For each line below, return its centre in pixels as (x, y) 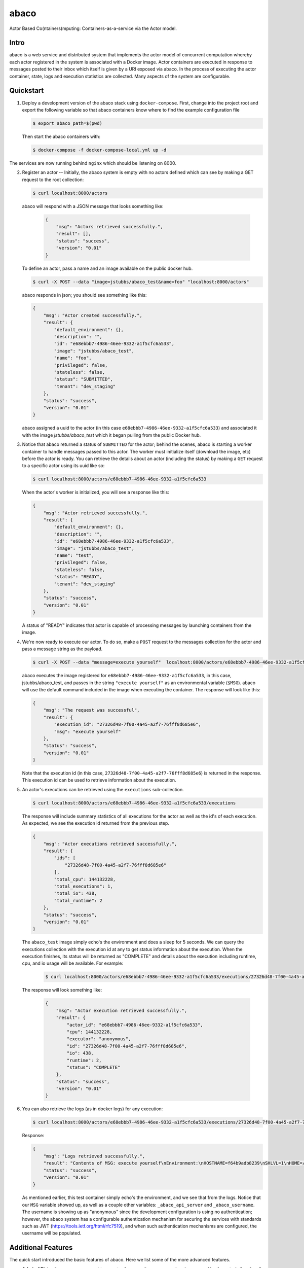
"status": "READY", (78, 577)
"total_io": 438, (75, 893)
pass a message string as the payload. (62, 649)
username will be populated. (52, 1233)
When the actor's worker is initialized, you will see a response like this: (96, 492)
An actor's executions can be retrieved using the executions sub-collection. (103, 789)
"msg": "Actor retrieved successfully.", (96, 513)
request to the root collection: (53, 180)
